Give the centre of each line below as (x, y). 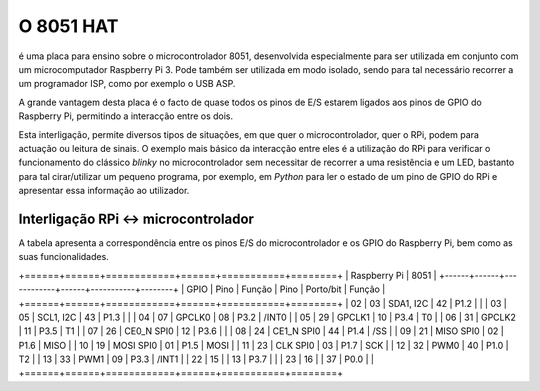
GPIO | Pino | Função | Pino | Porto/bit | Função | (286, 289)
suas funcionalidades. (63, 257)
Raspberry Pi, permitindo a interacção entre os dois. (126, 116)
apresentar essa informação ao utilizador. (104, 191)
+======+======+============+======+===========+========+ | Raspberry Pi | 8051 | (227, 275)
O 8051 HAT (68, 26)
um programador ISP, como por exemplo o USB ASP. (127, 84)
